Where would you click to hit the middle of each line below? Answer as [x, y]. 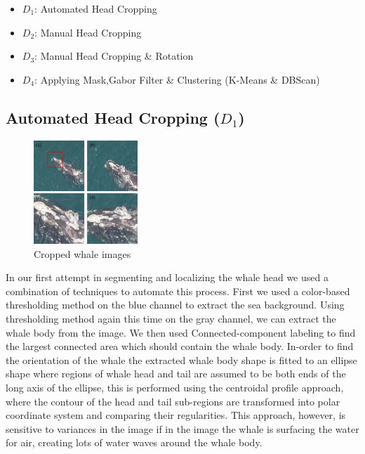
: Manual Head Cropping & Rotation [114, 56]
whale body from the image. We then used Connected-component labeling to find [181, 332]
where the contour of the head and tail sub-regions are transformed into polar [173, 401]
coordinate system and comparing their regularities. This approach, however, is [176, 415]
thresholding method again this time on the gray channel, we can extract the [171, 319]
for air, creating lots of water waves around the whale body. [134, 442]
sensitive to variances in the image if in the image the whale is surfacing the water [182, 428]
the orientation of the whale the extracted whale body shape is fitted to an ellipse [181, 359]
